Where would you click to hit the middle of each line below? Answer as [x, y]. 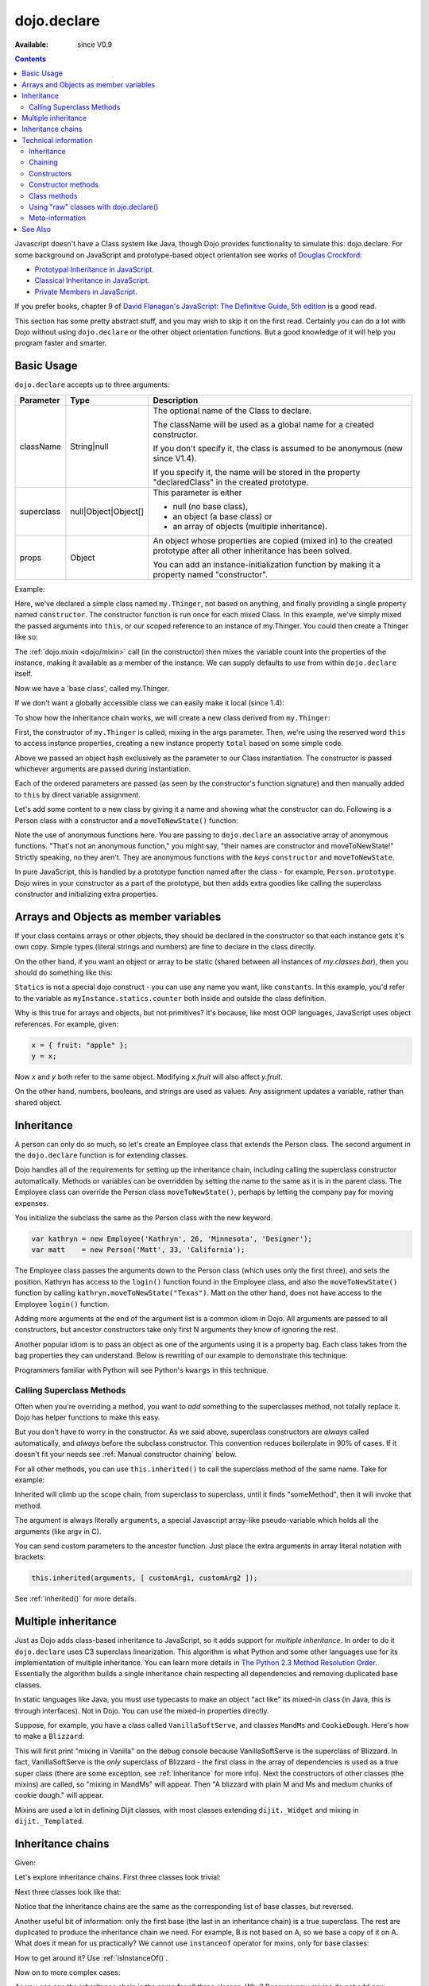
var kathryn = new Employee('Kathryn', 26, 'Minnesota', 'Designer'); [172, 1239]
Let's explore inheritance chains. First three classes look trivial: [118, 1877]
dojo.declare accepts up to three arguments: [92, 384]
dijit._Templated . [49, 1821]
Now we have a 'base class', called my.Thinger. [92, 688]
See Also [37, 229]
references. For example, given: [67, 1024]
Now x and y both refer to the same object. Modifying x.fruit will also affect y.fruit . [149, 1076]
